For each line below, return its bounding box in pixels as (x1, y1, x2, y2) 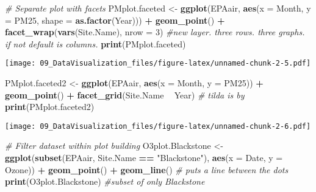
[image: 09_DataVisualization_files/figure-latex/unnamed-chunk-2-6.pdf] (5, 122, 311, 131)
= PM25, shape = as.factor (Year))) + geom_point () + (5, 13, 225, 26)
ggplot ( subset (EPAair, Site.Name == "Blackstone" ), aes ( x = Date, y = (5, 151, 283, 164)
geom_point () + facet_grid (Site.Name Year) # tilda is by (5, 88, 245, 101)
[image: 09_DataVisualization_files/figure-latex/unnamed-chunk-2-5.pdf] (5, 59, 311, 68)
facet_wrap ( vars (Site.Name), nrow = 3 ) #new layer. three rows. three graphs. (5, 26, 305, 38)
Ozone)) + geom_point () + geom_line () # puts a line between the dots (5, 163, 289, 176)
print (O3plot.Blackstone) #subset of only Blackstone (5, 175, 205, 188)
